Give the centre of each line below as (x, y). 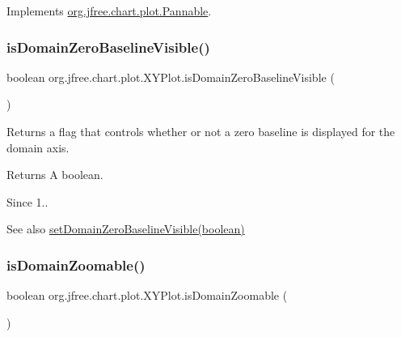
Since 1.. (27, 201)
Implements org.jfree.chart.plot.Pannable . (109, 11)
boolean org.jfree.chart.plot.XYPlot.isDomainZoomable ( (147, 295)
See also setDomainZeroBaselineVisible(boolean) (126, 229)
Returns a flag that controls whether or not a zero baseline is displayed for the (201, 131)
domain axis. (38, 147)
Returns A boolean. (55, 175)
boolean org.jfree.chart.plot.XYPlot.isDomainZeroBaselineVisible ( (171, 77)
